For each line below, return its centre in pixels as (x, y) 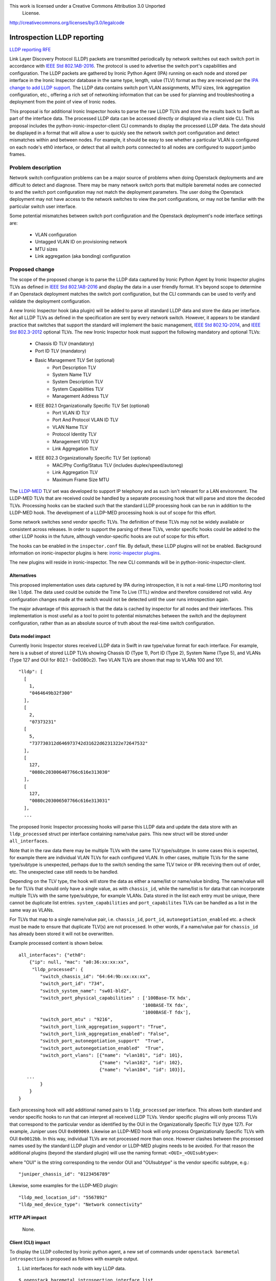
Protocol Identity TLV (74, 434)
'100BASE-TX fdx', (165, 1005)
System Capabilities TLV (78, 389)
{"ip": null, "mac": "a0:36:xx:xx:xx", (79, 962)
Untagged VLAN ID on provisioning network (81, 242)
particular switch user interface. (43, 206)
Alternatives (23, 575)
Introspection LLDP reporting (57, 37)
